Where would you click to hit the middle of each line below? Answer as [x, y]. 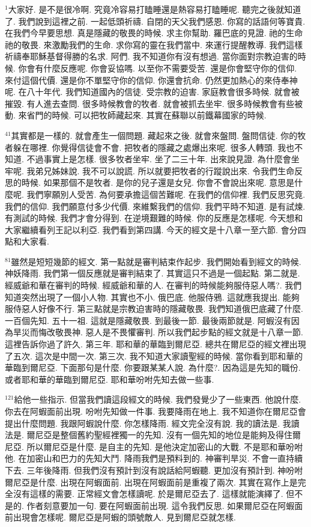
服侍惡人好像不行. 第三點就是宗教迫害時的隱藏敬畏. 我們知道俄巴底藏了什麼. [154, 309]
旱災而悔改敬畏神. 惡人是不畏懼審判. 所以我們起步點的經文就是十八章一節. [158, 332]
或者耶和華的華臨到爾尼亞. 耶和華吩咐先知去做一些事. [110, 379]
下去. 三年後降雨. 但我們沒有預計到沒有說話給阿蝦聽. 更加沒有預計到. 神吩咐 [154, 470]
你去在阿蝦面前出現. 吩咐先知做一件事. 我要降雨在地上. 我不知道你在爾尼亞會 [155, 411]
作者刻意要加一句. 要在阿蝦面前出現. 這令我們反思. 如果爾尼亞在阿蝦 [161, 505]
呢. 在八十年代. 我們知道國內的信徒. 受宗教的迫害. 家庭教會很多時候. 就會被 [152, 92]
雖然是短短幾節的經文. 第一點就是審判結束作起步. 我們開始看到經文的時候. [156, 261]
